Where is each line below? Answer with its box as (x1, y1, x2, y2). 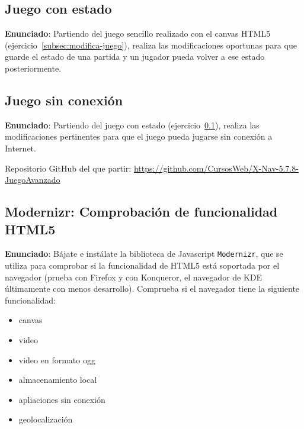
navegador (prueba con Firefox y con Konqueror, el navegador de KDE (5, 270, 263, 283)
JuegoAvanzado (5, 173, 60, 186)
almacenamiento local (18, 373, 97, 386)
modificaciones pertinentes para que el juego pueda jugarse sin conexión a (5, 130, 273, 143)
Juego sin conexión (5, 91, 123, 109)
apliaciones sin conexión (18, 393, 105, 405)
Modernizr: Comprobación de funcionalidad (5, 202, 278, 221)
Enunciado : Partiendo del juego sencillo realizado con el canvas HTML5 (5, 27, 271, 40)
